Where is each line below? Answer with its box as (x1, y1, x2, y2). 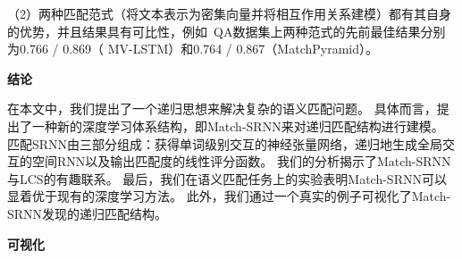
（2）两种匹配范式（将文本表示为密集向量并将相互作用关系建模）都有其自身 (7, 4, 451, 22)
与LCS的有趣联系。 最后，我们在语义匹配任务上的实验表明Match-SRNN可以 (7, 169, 447, 188)
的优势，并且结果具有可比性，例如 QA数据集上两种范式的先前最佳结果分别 (7, 21, 446, 40)
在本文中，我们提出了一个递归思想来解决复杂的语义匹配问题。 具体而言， (7, 99, 437, 118)
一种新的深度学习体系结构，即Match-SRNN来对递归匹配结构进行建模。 (31, 116, 444, 135)
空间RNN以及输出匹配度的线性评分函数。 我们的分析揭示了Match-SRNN (31, 152, 451, 171)
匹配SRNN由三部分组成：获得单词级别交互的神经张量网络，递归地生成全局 (7, 134, 443, 153)
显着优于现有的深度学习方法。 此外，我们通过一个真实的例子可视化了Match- (7, 187, 451, 205)
